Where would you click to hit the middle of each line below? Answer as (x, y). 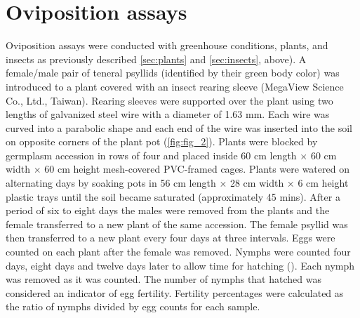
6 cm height (323, 183)
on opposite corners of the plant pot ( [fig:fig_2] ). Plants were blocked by (162, 141)
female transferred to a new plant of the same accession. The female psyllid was (177, 224)
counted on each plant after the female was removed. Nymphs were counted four (178, 252)
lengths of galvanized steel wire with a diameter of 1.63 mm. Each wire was (168, 114)
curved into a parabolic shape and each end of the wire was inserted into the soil (179, 127)
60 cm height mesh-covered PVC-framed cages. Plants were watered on (197, 169)
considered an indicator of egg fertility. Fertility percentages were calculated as (175, 292)
